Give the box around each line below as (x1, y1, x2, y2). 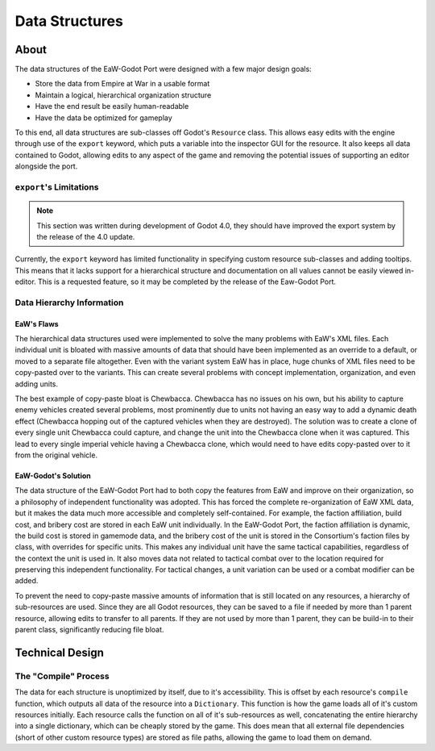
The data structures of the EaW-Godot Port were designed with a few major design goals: (14, 65, 312, 74)
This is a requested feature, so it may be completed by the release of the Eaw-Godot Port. (37, 277, 337, 286)
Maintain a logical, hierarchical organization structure (35, 90, 212, 100)
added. (14, 576, 39, 586)
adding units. (14, 379, 58, 389)
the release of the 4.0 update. (36, 232, 135, 241)
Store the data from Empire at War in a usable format (35, 79, 210, 89)
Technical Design (14, 645, 104, 659)
